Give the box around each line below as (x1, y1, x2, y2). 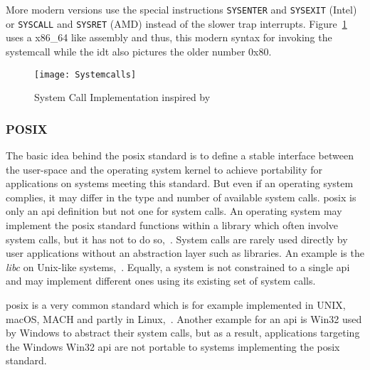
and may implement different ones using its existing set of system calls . (6, 273, 316, 288)
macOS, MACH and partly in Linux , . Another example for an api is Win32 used (6, 311, 362, 326)
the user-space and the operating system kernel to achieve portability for (6, 162, 322, 176)
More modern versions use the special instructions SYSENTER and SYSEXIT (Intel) (6, 2, 357, 16)
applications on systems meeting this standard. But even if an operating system (6, 176, 354, 191)
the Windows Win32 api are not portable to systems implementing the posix (6, 339, 340, 354)
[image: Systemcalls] (34, 69, 137, 80)
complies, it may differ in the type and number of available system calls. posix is (6, 189, 356, 204)
